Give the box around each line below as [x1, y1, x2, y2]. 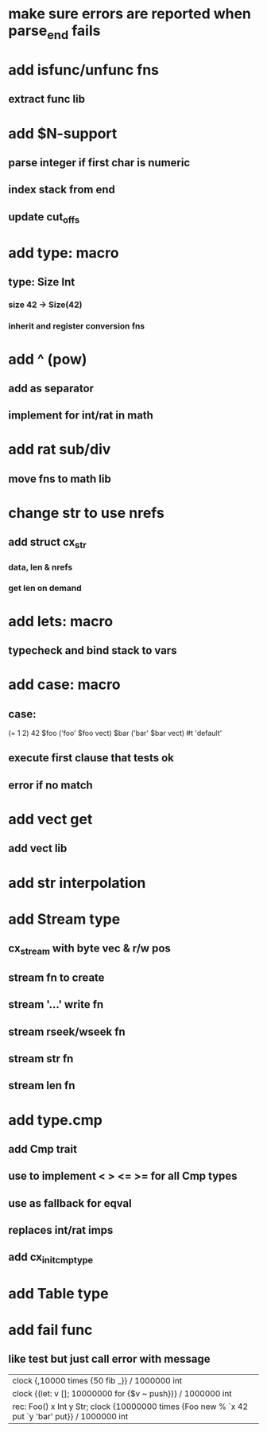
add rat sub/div [8, 441, 111, 458]
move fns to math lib [8, 472, 111, 485]
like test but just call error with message [8, 1352, 211, 1366]
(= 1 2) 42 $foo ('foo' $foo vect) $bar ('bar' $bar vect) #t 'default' [8, 729, 222, 738]
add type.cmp [8, 1111, 103, 1129]
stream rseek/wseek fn [8, 1025, 126, 1038]
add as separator [8, 381, 94, 395]
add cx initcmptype [8, 1251, 94, 1266]
